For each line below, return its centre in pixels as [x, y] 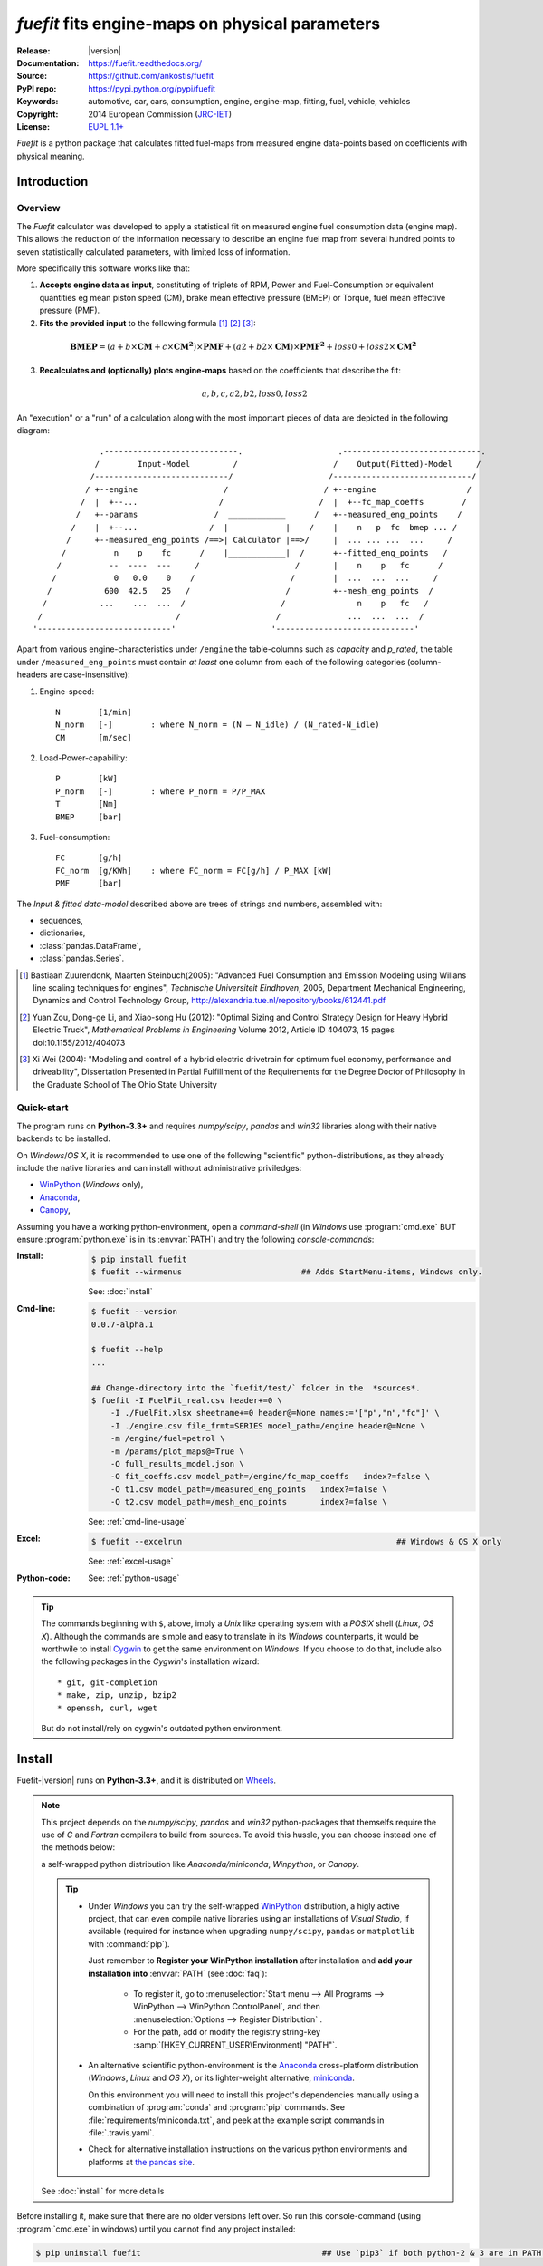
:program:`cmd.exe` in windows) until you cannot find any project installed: [156, 2229]
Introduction [52, 182]
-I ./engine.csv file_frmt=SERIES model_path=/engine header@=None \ [267, 1426]
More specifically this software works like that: [103, 268]
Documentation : [48, 63]
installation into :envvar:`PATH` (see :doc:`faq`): [178, 1973]
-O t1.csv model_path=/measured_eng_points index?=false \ [249, 1489]
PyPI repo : [37, 88]
